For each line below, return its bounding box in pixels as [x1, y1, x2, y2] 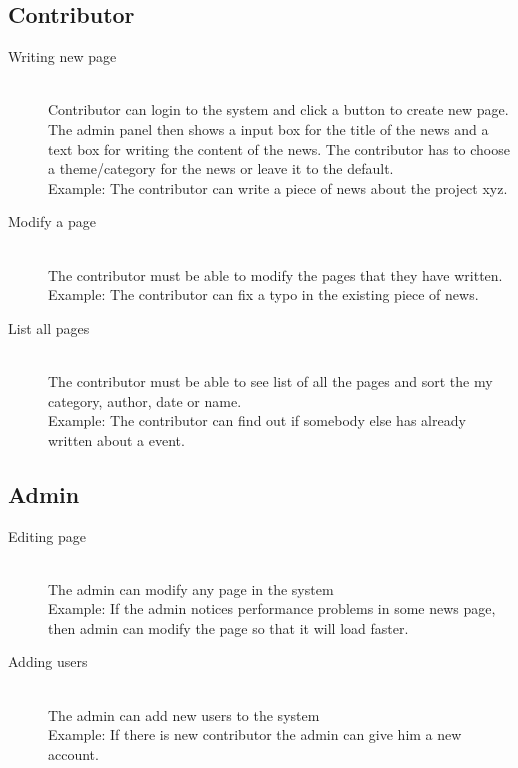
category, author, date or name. [48, 390, 242, 411]
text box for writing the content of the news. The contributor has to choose [48, 138, 510, 159]
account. [48, 743, 99, 764]
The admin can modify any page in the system [48, 578, 334, 599]
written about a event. [48, 429, 185, 450]
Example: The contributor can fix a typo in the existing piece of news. [48, 284, 479, 305]
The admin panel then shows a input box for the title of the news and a [48, 118, 489, 139]
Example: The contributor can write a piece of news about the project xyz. [48, 177, 508, 198]
